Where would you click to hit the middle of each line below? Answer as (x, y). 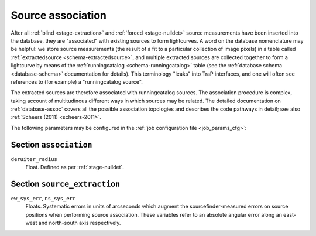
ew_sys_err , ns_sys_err (43, 199)
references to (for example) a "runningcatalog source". (77, 81)
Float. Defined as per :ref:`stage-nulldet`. (75, 167)
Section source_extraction (65, 184)
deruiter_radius (34, 159)
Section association (52, 144)
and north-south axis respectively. (80, 223)
